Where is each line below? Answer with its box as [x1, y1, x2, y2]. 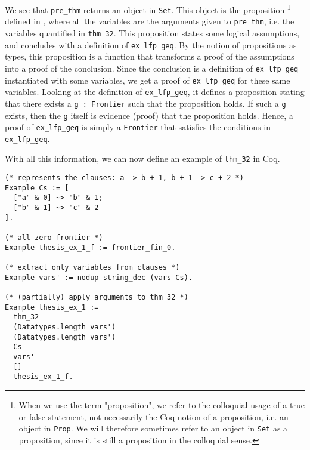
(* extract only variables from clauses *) [5, 263, 180, 272]
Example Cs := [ [5, 183, 69, 192]
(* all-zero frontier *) [5, 233, 103, 242]
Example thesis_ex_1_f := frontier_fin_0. [5, 243, 176, 252]
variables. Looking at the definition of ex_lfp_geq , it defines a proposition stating [5, 85, 305, 98]
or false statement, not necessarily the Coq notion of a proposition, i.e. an [18, 410, 289, 423]
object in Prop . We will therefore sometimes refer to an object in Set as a [18, 422, 288, 434]
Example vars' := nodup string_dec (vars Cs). [5, 273, 193, 282]
